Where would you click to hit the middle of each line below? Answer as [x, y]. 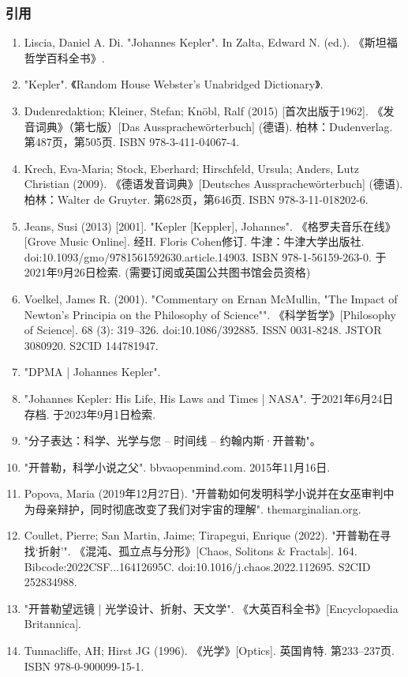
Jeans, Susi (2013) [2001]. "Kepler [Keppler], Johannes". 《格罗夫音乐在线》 [210, 226]
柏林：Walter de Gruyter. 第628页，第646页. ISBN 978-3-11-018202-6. [196, 199]
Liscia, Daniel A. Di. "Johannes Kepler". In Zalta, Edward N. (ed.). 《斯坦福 [211, 42]
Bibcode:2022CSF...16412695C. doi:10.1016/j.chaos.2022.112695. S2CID [197, 566]
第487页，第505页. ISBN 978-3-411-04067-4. [131, 142]
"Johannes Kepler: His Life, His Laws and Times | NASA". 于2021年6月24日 [209, 398]
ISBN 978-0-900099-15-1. [84, 666]
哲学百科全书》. [64, 57]
